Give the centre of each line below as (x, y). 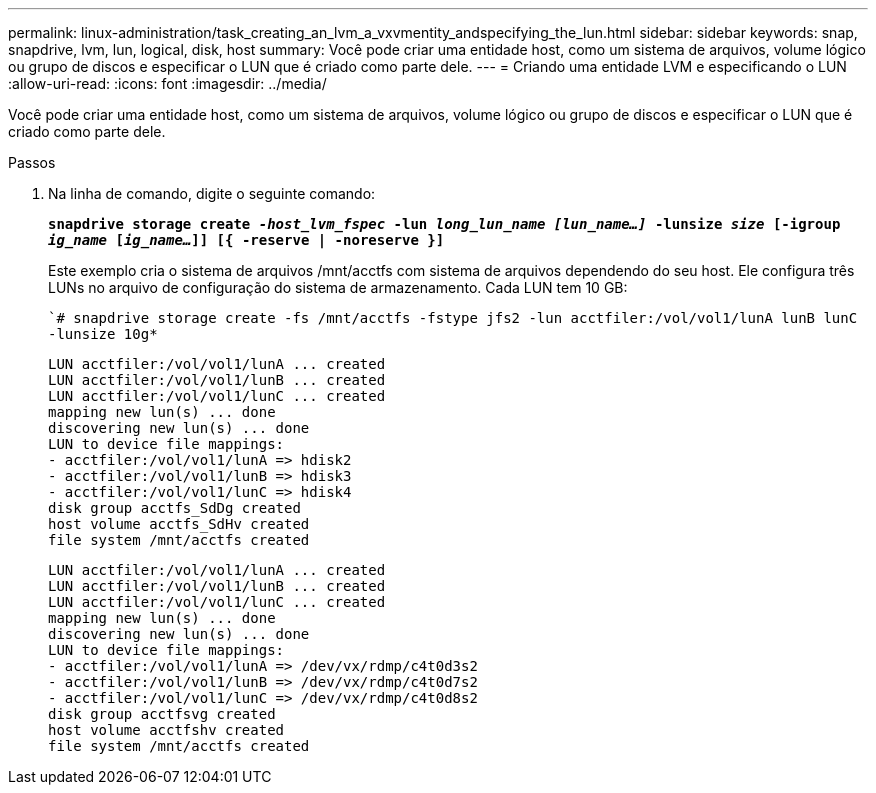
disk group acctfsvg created (162, 714)
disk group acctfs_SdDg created (174, 508)
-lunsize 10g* (103, 334)
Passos (32, 162)
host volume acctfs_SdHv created (179, 524)
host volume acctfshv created (166, 730)
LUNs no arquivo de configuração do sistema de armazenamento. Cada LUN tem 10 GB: (338, 287)
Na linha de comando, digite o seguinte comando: (212, 193)
